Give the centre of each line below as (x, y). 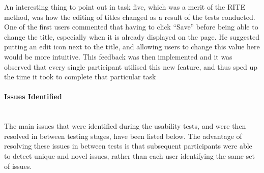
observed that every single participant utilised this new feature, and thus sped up (131, 66)
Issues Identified (33, 96)
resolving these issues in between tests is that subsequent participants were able (128, 146)
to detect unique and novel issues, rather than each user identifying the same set (129, 155)
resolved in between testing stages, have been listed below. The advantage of (123, 136)
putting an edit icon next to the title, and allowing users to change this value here (132, 47)
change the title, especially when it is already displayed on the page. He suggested (132, 36)
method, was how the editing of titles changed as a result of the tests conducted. (130, 17)
